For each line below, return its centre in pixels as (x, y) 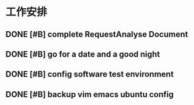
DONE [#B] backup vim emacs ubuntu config (90, 94)
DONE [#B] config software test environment (90, 74)
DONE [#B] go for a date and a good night (83, 54)
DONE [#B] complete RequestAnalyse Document (97, 34)
